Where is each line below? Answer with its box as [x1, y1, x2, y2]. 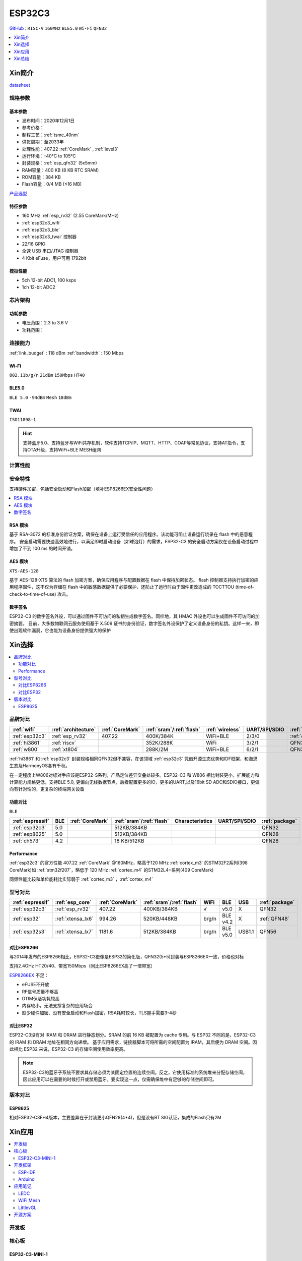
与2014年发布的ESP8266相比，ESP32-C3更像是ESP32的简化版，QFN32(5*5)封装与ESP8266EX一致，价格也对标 [9, 954, 244, 960]
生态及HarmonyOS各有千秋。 [9, 763, 70, 769]
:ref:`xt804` [52, 746, 79, 753]
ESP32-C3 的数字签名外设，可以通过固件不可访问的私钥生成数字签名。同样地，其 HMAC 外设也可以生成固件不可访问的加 [9, 613, 260, 619]
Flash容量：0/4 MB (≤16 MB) [22, 181, 82, 187]
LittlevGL [18, 1205, 37, 1211]
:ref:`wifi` [12, 726, 36, 733]
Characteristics [174, 818, 213, 825]
